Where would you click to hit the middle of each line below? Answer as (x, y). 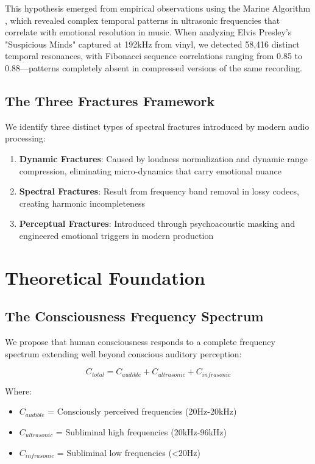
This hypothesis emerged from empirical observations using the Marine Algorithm (158, 8)
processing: (25, 138)
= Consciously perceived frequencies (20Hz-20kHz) (142, 411)
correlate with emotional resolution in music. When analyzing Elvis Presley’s (148, 32)
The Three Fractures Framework (110, 100)
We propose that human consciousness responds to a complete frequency (140, 342)
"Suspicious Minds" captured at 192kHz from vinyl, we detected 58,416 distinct (152, 44)
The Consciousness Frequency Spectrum (134, 316)
